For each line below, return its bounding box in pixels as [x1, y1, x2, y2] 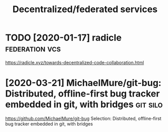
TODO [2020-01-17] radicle [5, 32, 122, 43]
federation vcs [5, 43, 61, 54]
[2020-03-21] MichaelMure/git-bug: [5, 77, 162, 89]
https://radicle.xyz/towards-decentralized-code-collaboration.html [5, 59, 144, 65]
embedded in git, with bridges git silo [5, 99, 163, 110]
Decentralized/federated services [12, 4, 158, 15]
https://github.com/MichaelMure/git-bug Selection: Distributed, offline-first [5, 115, 162, 121]
